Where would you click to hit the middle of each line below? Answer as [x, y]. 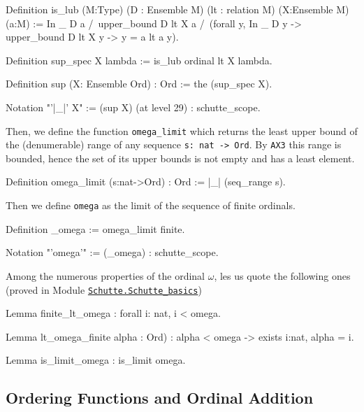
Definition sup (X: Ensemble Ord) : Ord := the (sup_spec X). [139, 84]
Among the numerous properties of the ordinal [105, 275]
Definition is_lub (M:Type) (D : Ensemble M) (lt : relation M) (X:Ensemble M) [177, 9]
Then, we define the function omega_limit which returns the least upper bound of [182, 130]
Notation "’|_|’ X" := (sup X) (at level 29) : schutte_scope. [133, 107]
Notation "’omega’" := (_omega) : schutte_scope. [112, 252]
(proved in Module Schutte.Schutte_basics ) [104, 289]
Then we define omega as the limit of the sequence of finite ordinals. [151, 205]
